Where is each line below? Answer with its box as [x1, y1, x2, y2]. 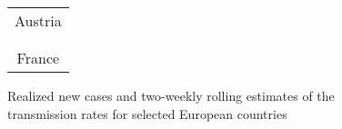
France [16, 47, 60, 68]
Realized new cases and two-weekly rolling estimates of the [7, 86, 335, 104]
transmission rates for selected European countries [7, 104, 287, 123]
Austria [15, 10, 62, 31]
